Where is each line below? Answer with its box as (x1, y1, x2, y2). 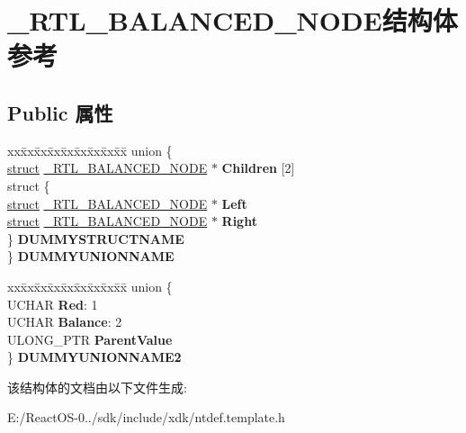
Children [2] (221, 158, 295, 177)
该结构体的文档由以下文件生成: (7, 377, 187, 396)
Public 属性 (7, 98, 113, 126)
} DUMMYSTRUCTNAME (7, 229, 184, 248)
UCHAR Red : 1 (7, 294, 98, 313)
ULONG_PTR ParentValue (7, 329, 173, 348)
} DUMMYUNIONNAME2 (7, 347, 182, 366)
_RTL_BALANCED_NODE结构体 (7, 2, 458, 39)
